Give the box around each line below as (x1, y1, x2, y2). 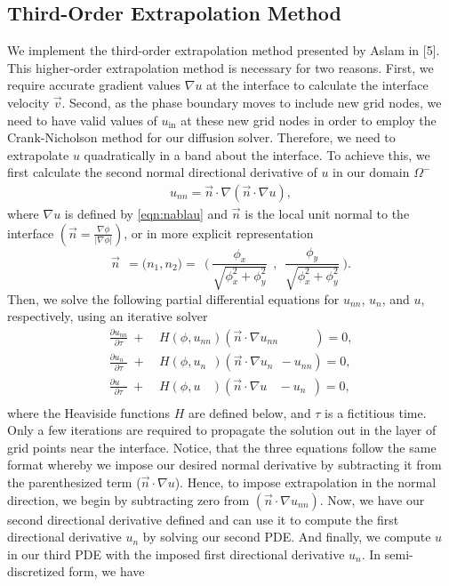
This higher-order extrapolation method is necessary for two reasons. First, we (7, 58, 434, 76)
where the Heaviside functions (7, 403, 170, 421)
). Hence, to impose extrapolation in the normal (174, 472, 437, 491)
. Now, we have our (319, 490, 425, 509)
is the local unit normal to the (245, 204, 410, 222)
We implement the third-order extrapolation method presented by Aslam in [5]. (7, 41, 440, 60)
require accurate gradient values (7, 76, 181, 94)
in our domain (333, 163, 410, 181)
